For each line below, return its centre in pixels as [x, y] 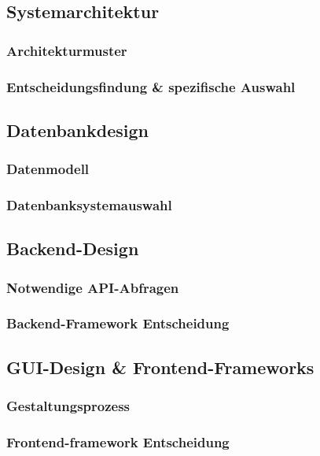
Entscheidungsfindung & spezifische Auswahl [151, 86]
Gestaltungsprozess [68, 406]
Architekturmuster [67, 50]
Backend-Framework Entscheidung [118, 323]
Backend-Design [73, 248]
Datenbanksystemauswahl [89, 205]
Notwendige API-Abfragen [93, 287]
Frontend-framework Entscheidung [118, 441]
